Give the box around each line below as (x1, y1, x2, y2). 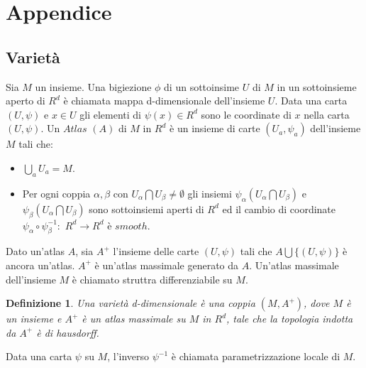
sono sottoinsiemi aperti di (89, 201, 204, 216)
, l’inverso (107, 349, 150, 364)
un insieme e (6, 311, 62, 326)
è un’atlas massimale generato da (94, 257, 239, 272)
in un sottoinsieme (277, 79, 357, 94)
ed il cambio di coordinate (222, 201, 336, 216)
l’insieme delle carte (113, 244, 199, 259)
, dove (304, 296, 330, 310)
